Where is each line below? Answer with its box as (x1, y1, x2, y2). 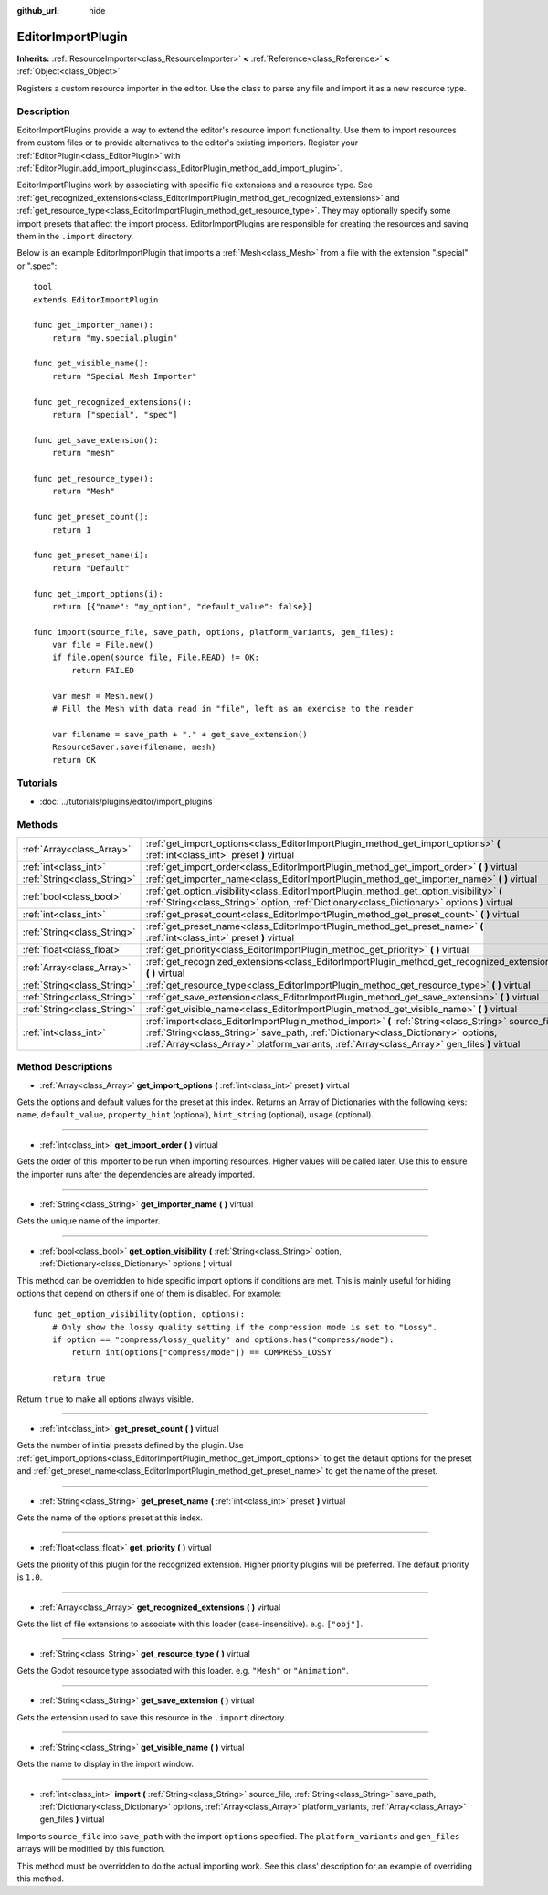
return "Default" (51, 563, 130, 573)
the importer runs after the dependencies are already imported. (16, 1169, 256, 1180)
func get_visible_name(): (33, 358, 150, 369)
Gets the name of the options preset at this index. (16, 1512, 203, 1523)
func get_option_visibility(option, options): (33, 1309, 246, 1319)
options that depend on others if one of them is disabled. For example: (16, 1287, 282, 1298)
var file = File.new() (51, 640, 154, 651)
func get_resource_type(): (33, 473, 154, 483)
